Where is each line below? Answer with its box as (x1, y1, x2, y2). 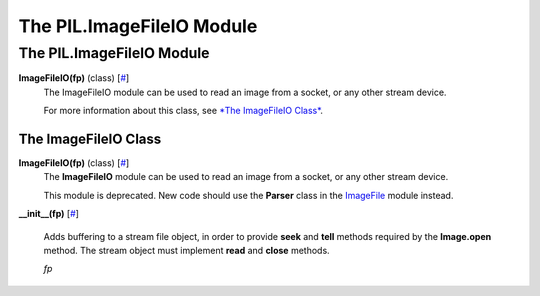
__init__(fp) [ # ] (18, 208, 80, 220)
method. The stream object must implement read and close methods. (43, 245, 330, 257)
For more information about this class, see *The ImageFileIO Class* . (43, 105, 324, 117)
